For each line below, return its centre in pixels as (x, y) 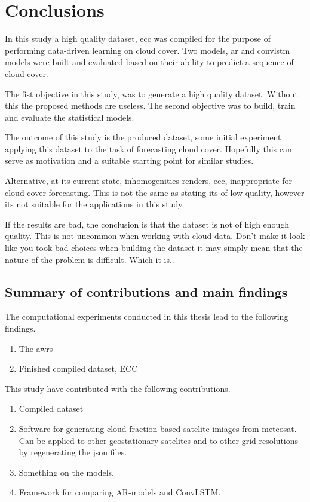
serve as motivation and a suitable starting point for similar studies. (129, 160)
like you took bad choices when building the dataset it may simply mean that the (154, 248)
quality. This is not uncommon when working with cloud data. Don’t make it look (155, 236)
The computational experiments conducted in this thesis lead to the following (147, 316)
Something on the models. (66, 472)
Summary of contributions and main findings (146, 291)
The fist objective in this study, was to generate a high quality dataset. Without (151, 94)
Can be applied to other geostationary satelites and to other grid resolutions (159, 440)
